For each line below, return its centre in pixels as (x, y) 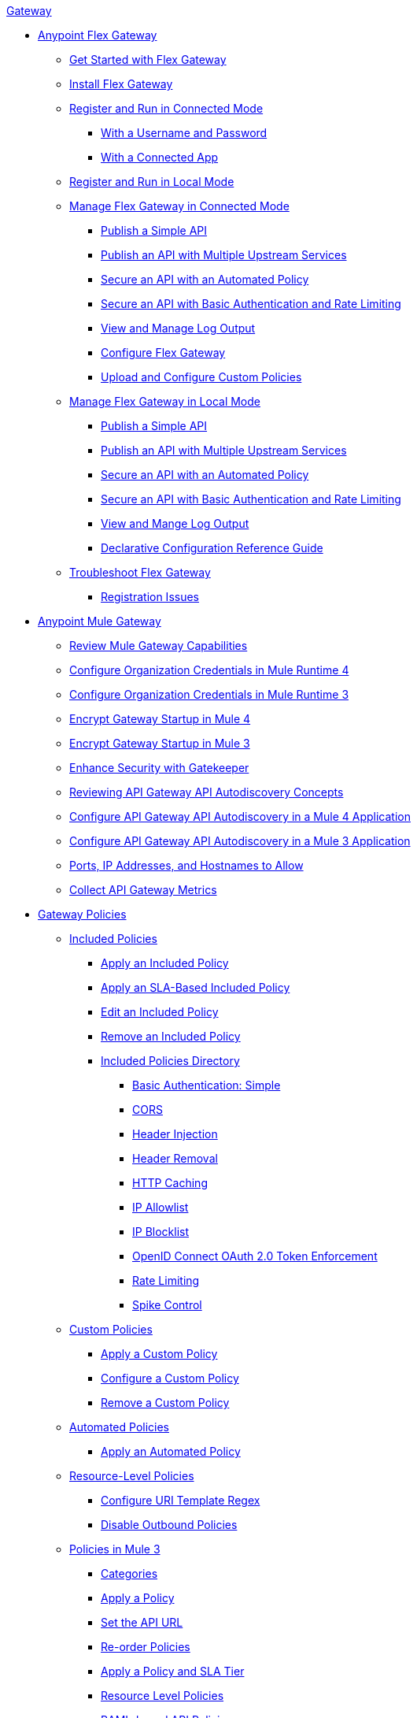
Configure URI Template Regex (181, 1500)
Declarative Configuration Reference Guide (212, 548)
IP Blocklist (161, 1232)
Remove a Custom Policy (165, 1403)
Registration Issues (150, 597)
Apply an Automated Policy (171, 1451)
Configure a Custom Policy (170, 1378)
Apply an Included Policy (165, 963)
